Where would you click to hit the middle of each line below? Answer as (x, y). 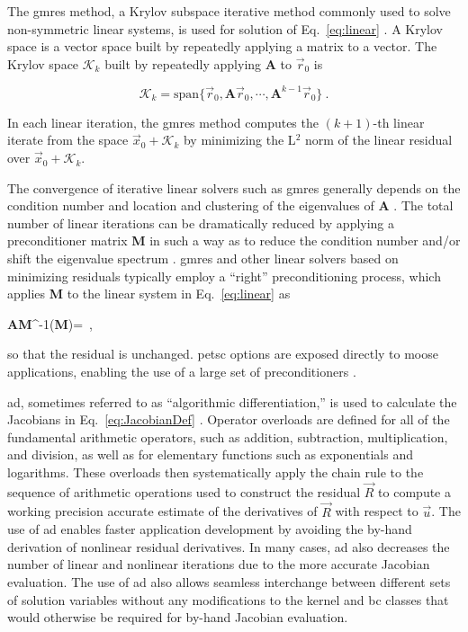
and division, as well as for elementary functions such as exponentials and (210, 454)
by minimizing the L (239, 140)
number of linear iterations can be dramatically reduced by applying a (201, 223)
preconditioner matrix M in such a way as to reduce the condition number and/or (234, 240)
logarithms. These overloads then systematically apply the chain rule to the (216, 472)
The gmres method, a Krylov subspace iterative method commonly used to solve (229, 11)
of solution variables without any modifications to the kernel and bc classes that (228, 599)
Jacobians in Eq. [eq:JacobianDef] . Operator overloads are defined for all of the (229, 419)
